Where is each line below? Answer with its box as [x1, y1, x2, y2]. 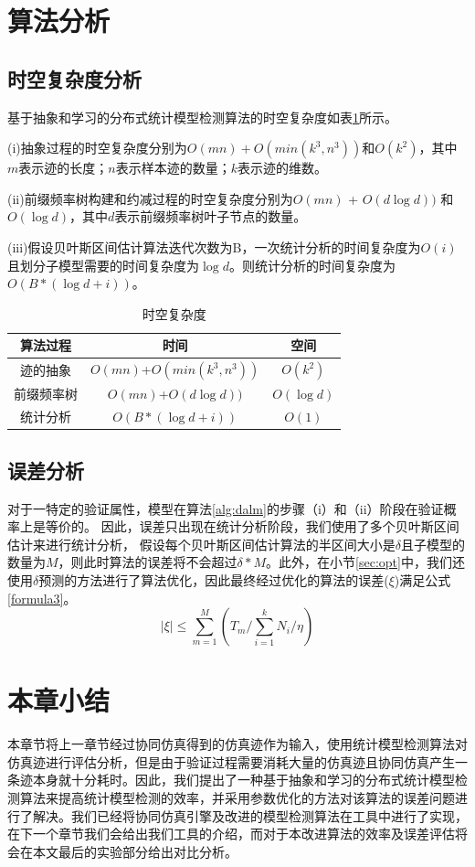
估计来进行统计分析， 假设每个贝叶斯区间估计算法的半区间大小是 [7, 534, 396, 553]
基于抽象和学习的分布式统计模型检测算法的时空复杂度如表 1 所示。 [7, 107, 397, 126]
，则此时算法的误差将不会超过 [58, 552, 237, 572]
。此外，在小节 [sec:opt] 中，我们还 [266, 552, 465, 572]
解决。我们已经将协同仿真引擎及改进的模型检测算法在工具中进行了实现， [32, 806, 468, 825]
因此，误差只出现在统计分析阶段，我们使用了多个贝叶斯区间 [100, 517, 459, 536]
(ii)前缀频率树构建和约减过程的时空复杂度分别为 [7, 188, 293, 208]
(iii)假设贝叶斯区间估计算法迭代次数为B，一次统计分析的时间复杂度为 [7, 237, 421, 256]
